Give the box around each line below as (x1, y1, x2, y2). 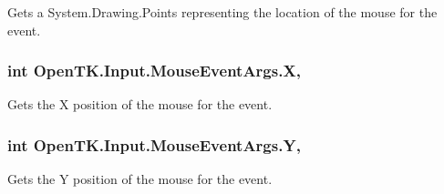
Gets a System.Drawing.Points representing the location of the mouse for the (7, 3, 438, 21)
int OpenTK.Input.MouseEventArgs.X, (7, 59, 301, 82)
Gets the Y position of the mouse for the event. (7, 169, 273, 189)
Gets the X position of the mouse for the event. (7, 95, 273, 114)
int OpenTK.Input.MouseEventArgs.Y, (7, 133, 301, 156)
